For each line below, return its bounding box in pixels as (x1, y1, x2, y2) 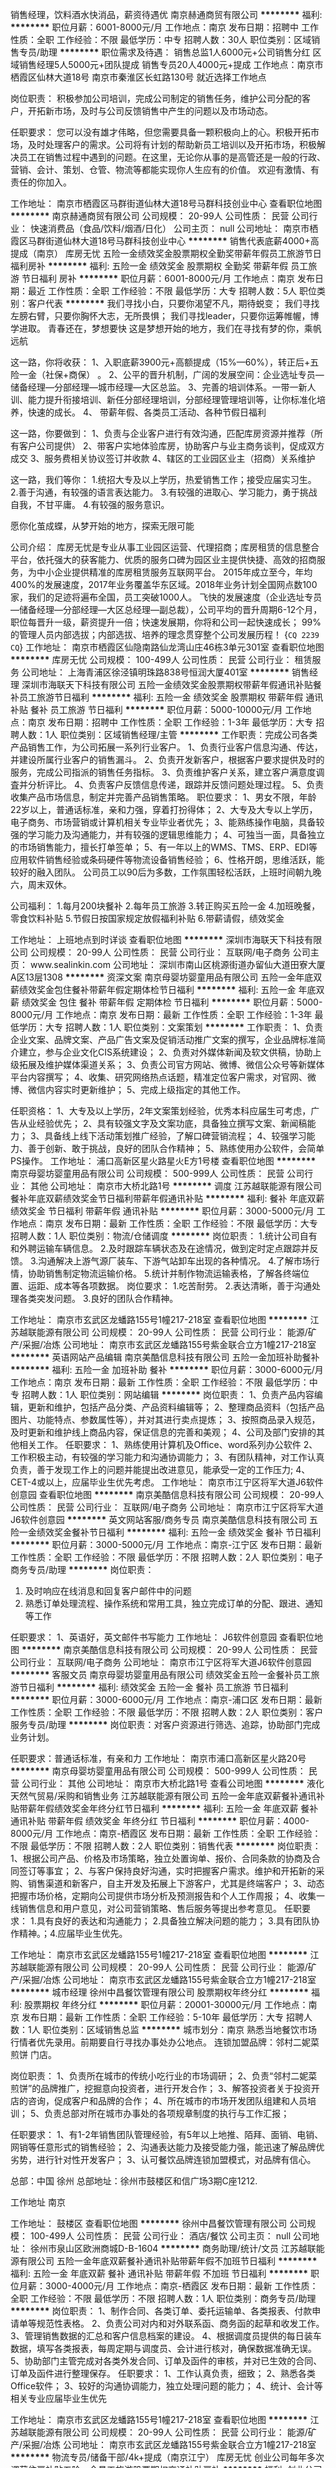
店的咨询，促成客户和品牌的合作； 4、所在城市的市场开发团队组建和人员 (10, 2095, 308, 2107)
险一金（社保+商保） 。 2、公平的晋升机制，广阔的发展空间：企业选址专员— (10, 369, 325, 380)
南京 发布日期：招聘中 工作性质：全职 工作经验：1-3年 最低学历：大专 (27, 716, 314, 728)
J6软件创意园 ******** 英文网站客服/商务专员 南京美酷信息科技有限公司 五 (10, 1514, 319, 1525)
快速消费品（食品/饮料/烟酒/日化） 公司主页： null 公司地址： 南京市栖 (29, 223, 319, 234)
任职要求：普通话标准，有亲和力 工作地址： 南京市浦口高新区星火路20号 (10, 1753, 307, 1764)
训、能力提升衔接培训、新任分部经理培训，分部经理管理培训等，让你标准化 (10, 394, 317, 405)
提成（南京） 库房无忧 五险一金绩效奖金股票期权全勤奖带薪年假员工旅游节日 (10, 248, 322, 259)
